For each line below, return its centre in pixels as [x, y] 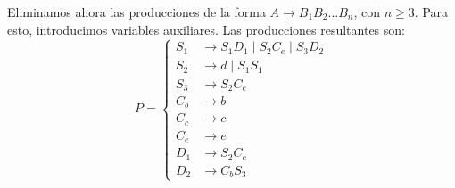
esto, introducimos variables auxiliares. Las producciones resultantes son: [206, 29]
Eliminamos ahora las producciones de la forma [136, 12]
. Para [431, 12]
